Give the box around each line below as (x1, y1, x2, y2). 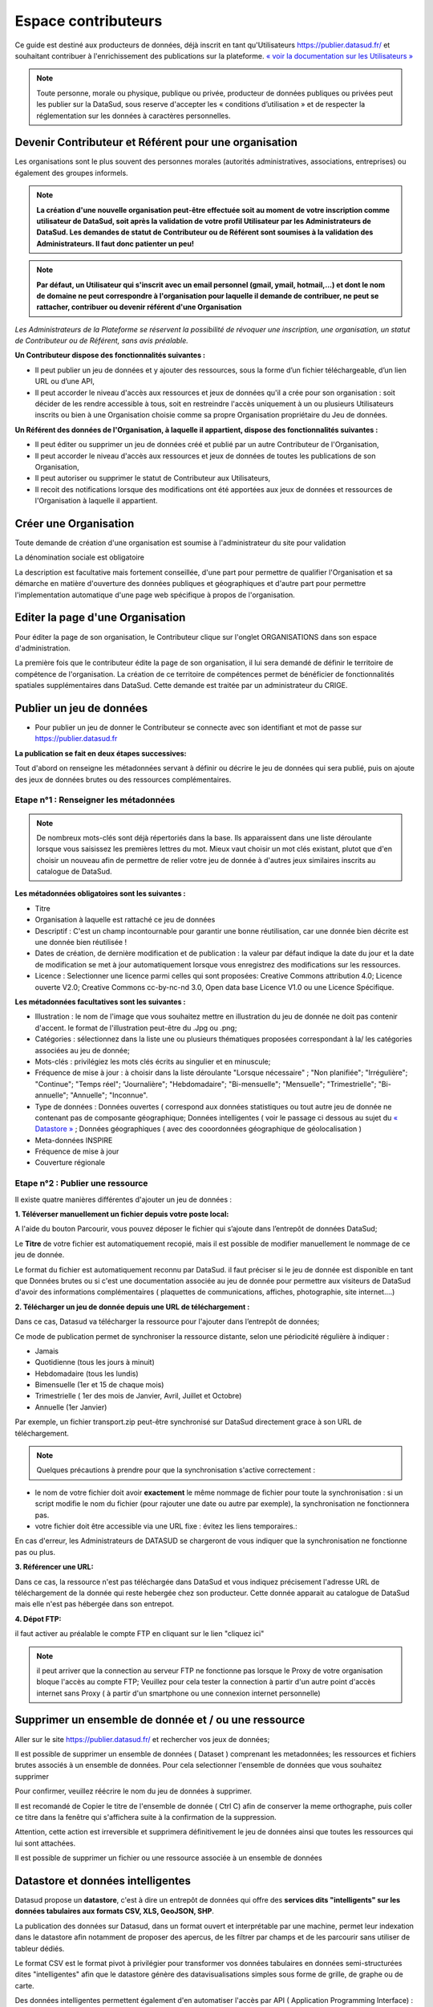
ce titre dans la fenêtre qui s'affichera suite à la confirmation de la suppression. (14, 1812, 277, 1822)
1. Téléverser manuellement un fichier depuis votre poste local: (14, 1209, 229, 1219)
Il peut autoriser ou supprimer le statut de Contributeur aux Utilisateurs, (34, 474, 271, 483)
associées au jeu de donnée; (34, 1045, 130, 1055)
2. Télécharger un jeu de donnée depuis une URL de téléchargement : (14, 1301, 250, 1312)
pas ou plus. (14, 1547, 56, 1557)
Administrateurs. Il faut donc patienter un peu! (36, 238, 194, 248)
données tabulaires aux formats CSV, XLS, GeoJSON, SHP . (14, 1907, 214, 1916)
